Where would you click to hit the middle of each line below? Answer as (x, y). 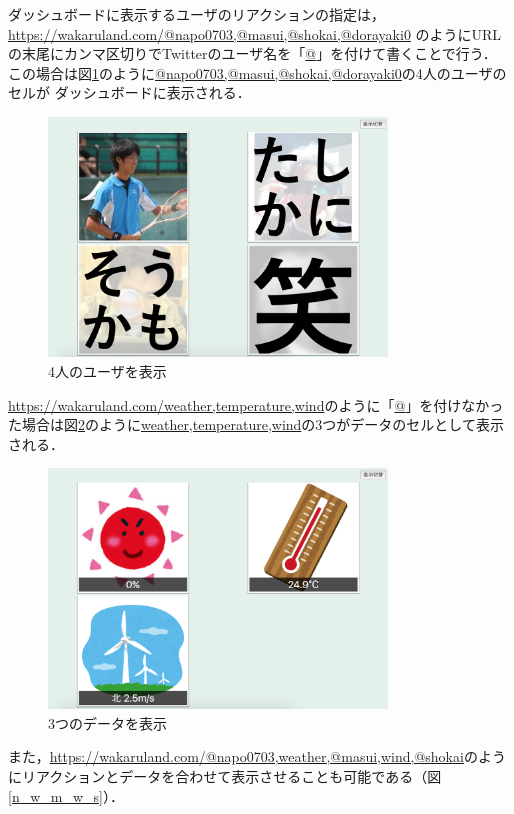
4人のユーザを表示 (107, 371)
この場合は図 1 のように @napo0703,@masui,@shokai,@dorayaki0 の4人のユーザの (257, 72)
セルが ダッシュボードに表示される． (129, 92)
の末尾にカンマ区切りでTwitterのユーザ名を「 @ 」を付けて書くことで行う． (252, 53)
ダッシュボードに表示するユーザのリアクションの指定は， (197, 14)
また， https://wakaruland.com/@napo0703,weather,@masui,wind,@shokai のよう (257, 756)
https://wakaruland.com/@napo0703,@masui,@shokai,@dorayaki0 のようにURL (255, 33)
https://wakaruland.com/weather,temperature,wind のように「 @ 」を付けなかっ (256, 404)
